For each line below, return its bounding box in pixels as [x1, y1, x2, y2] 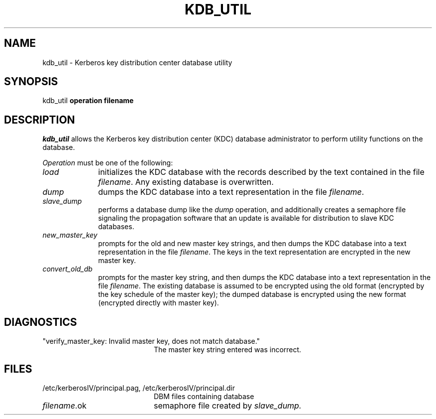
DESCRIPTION [4, 113, 75, 126]
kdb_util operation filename [42, 96, 134, 105]
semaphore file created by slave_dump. [153, 400, 302, 411]
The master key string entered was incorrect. [154, 345, 302, 354]
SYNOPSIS [4, 75, 58, 88]
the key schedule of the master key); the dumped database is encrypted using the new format [98, 290, 406, 299]
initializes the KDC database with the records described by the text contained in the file [98, 167, 425, 177]
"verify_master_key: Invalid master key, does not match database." [42, 337, 260, 346]
